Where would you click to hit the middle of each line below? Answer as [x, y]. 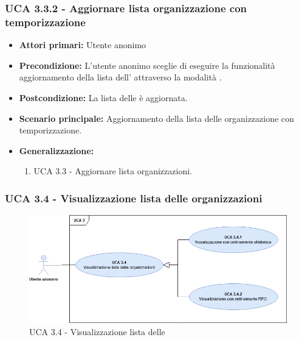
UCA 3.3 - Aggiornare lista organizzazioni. [113, 171]
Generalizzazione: [57, 150]
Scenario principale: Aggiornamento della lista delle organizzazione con [156, 118]
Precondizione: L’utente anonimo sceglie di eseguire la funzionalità [147, 65]
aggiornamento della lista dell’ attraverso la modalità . [120, 77]
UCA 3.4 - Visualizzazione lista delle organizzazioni [134, 198]
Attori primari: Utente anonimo [83, 45]
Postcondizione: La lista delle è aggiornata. [103, 97]
